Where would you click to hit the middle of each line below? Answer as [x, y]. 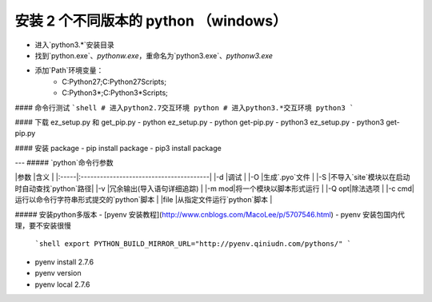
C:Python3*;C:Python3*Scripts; [115, 93]
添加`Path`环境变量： [69, 70]
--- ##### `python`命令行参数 [64, 163]
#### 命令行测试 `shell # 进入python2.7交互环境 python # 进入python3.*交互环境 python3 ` [184, 107]
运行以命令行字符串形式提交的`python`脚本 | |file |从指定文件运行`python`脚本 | [144, 200]
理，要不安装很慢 [43, 226]
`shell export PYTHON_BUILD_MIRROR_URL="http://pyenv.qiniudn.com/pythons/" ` [193, 244]
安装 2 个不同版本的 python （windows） [151, 21]
